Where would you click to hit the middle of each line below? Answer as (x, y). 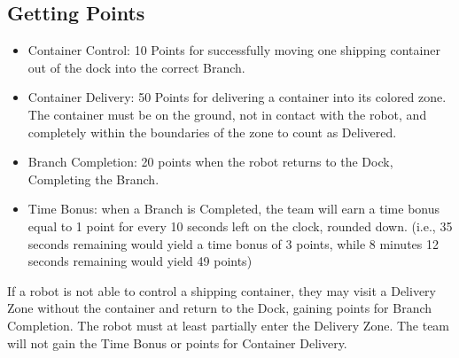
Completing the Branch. (93, 179)
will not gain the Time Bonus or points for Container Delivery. (177, 342)
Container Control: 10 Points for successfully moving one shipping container (234, 50)
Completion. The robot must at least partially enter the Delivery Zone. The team (229, 325)
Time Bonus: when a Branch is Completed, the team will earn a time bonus (233, 209)
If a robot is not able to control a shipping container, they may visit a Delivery (222, 290)
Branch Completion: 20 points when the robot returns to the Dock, (210, 162)
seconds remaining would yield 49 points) (140, 261)
